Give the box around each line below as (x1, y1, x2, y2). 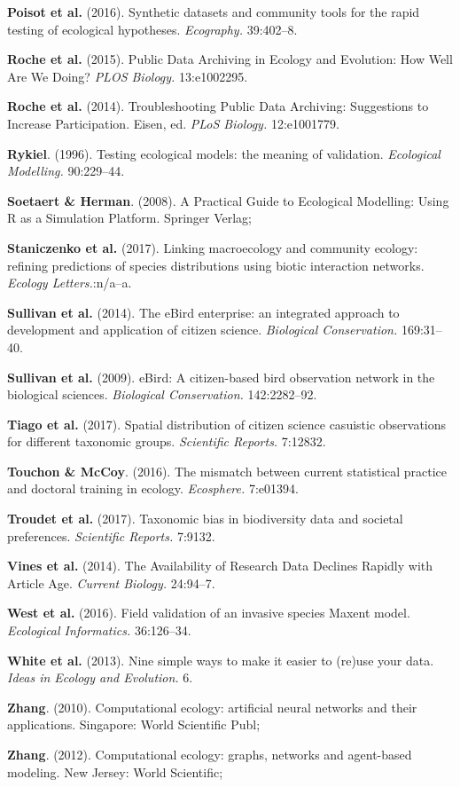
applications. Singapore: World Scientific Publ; (7, 715, 261, 734)
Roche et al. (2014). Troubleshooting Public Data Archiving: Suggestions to (7, 97, 429, 115)
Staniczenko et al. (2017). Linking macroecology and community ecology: (7, 238, 418, 256)
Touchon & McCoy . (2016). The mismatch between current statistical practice (7, 461, 448, 480)
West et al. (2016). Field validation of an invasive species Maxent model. (7, 603, 410, 622)
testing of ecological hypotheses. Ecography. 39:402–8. (7, 20, 298, 38)
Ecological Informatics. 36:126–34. (7, 621, 191, 640)
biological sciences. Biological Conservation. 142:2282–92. (7, 385, 317, 404)
